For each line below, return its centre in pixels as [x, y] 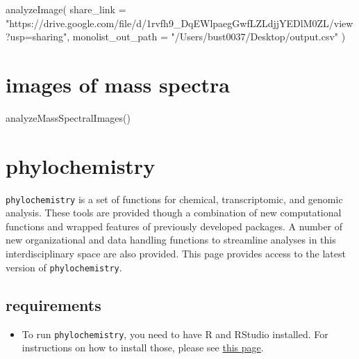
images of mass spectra [118, 84]
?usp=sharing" [36, 37]
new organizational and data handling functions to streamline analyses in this [171, 240]
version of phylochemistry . [64, 267]
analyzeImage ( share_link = [66, 9]
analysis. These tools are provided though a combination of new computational [174, 213]
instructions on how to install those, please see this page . [143, 348]
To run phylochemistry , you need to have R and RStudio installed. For [175, 334]
